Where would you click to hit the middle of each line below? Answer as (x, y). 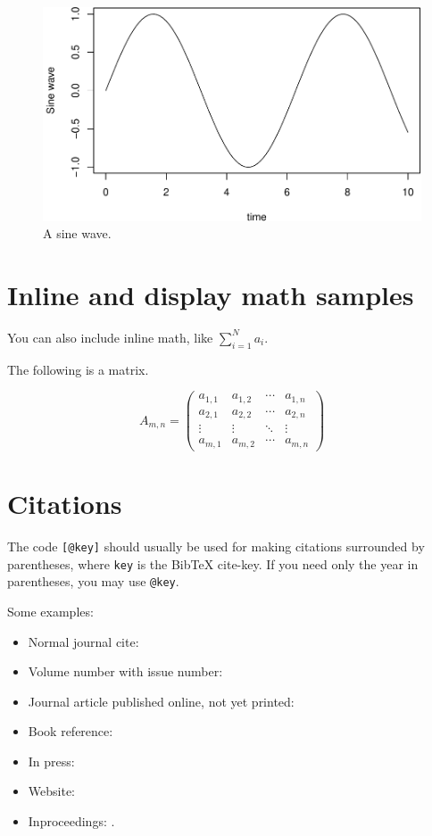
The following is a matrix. (78, 369)
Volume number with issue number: (125, 671)
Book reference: (71, 731)
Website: (51, 791)
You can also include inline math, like (110, 337)
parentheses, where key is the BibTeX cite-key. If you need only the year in (213, 563)
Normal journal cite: (83, 641)
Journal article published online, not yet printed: (161, 701)
